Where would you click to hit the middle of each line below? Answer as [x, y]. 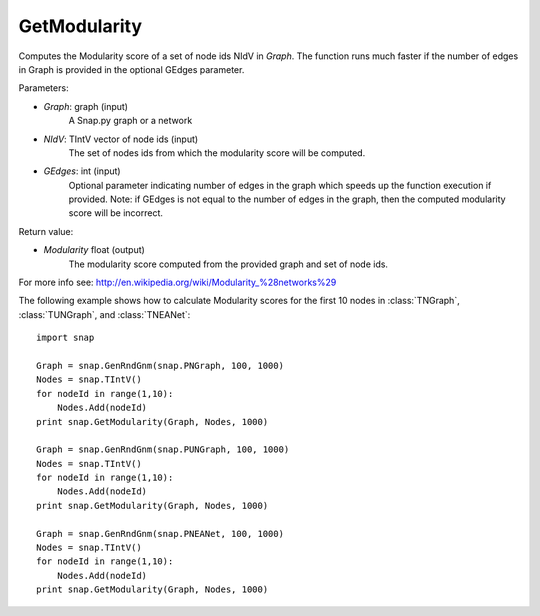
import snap [65, 338]
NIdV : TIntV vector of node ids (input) [121, 139]
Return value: [46, 231]
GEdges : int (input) [82, 171]
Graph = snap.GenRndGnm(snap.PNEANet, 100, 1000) [160, 533]
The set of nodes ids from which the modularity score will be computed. [217, 152]
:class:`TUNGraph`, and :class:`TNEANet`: [104, 314]
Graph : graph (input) [86, 106]
